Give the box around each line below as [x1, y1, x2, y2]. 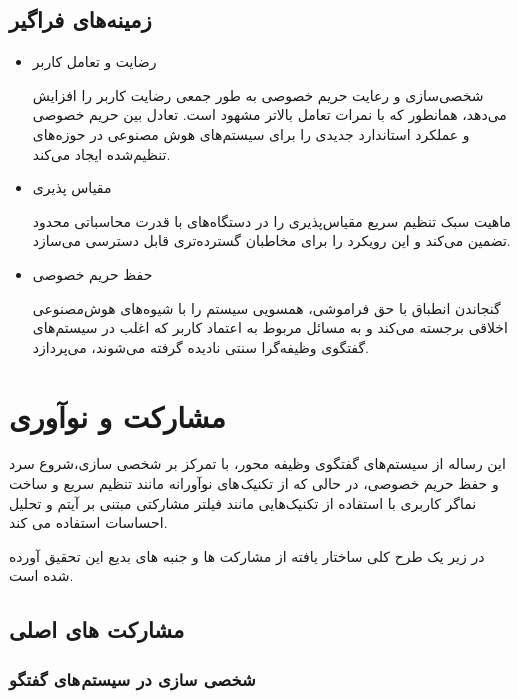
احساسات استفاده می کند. [9, 512, 168, 533]
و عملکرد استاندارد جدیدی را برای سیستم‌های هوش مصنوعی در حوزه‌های [32, 123, 470, 144]
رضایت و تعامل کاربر [32, 51, 157, 72]
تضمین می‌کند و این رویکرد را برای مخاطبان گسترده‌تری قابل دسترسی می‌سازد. [32, 230, 511, 251]
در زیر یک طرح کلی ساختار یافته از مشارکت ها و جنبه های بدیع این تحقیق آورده [9, 545, 485, 566]
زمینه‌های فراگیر [9, 4, 152, 35]
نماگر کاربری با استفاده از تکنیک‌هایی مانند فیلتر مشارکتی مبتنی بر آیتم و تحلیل [9, 492, 477, 513]
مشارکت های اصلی [9, 614, 185, 645]
